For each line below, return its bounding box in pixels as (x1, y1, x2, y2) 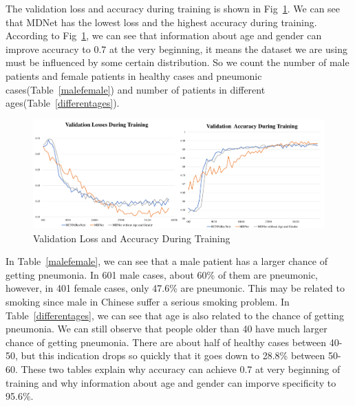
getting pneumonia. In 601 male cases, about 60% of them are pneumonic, (6, 267, 319, 281)
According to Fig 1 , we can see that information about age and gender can (6, 28, 322, 43)
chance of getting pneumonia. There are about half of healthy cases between (6, 334, 327, 349)
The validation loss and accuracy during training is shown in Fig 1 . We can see (6, 1, 341, 15)
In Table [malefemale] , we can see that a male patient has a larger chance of (6, 254, 328, 268)
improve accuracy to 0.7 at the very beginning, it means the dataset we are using (6, 41, 347, 56)
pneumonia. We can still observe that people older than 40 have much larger (6, 321, 327, 336)
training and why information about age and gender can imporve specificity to (6, 375, 336, 389)
